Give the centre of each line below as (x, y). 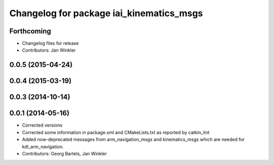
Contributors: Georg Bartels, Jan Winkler (65, 153)
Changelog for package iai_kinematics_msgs (106, 13)
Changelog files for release (50, 44)
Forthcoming (30, 31)
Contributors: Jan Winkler (49, 50)
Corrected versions (42, 125)
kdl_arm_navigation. (43, 146)
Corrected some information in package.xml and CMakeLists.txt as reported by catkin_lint (116, 132)
